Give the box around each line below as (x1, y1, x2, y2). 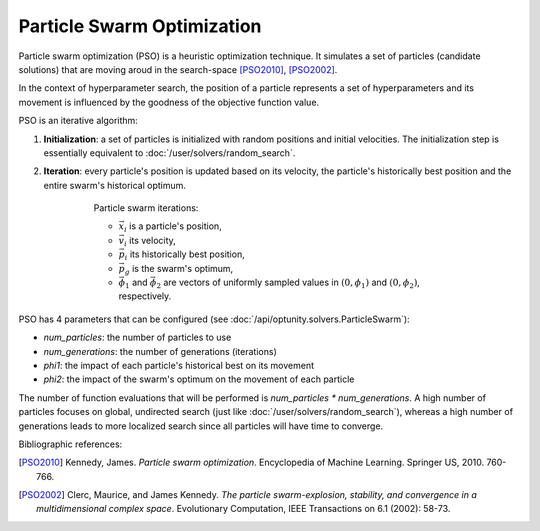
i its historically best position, (124, 248, 245, 263)
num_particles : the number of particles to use (43, 331, 232, 344)
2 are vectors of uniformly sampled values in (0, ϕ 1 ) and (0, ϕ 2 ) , (156, 276, 420, 290)
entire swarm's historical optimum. (43, 179, 187, 191)
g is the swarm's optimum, (124, 262, 234, 277)
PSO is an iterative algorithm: (18, 115, 139, 127)
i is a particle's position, (123, 220, 222, 235)
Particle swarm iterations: (93, 202, 199, 214)
